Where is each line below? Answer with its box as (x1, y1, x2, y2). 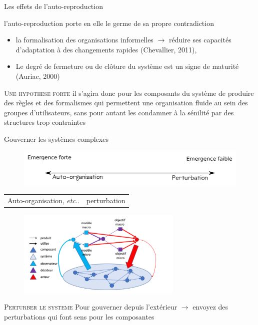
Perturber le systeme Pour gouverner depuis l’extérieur (4, 302, 177, 312)
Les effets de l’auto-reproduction (4, 1, 103, 11)
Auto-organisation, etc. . (7, 195, 80, 206)
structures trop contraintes (4, 117, 85, 127)
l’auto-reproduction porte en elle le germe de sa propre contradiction (4, 17, 214, 28)
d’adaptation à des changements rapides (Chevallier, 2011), (15, 44, 197, 54)
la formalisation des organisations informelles (15, 34, 153, 45)
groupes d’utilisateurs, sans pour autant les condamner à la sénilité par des (4, 107, 234, 117)
